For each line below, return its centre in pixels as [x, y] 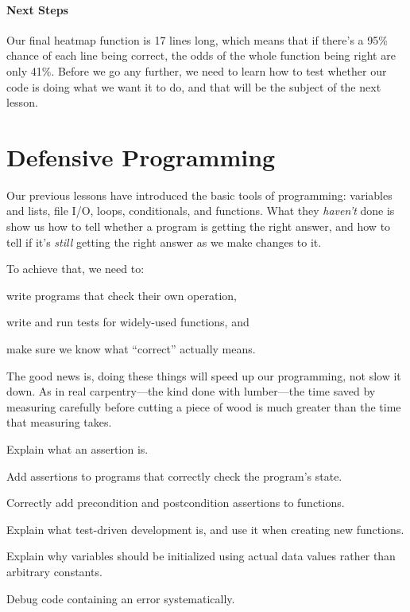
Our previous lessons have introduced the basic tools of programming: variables [199, 195]
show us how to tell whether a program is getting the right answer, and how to [199, 226]
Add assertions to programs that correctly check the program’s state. [174, 476]
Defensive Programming [141, 156]
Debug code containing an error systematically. [121, 598]
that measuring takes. [59, 422]
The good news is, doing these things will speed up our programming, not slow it [204, 375]
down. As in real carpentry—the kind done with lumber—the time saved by [191, 391]
